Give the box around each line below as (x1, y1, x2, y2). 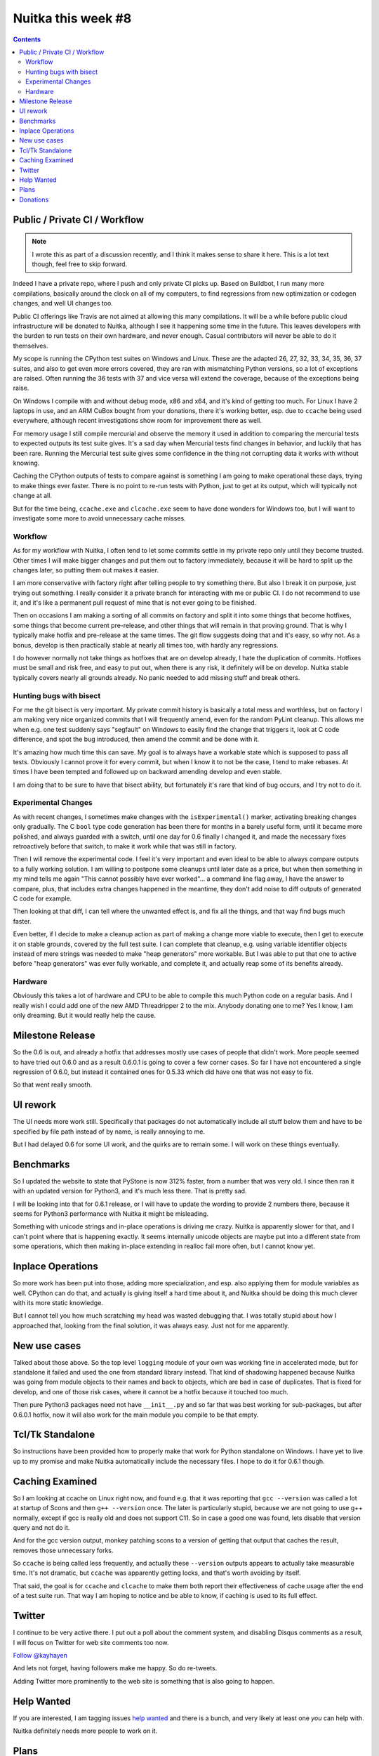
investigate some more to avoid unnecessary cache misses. (13, 513, 186, 523)
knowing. (13, 459, 40, 467)
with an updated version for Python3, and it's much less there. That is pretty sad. (13, 1187, 247, 1195)
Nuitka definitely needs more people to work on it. (13, 1726, 158, 1735)
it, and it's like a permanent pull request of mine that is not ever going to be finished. (13, 598, 257, 607)
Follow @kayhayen (13, 1651, 68, 1659)
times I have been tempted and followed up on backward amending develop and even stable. (13, 768, 282, 776)
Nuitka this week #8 (13, 11, 132, 26)
